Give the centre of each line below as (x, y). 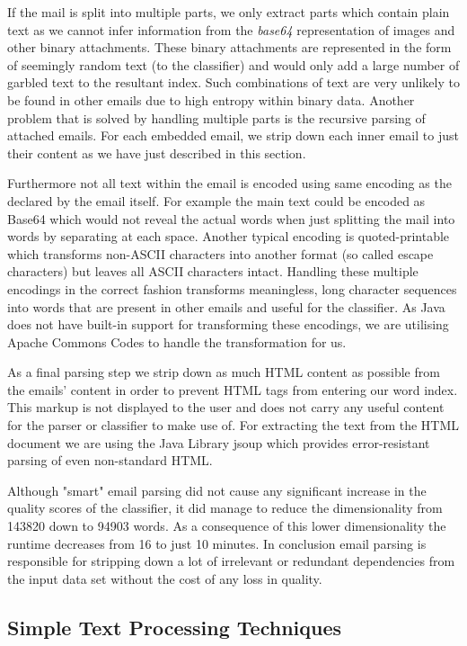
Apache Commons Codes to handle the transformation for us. (177, 341)
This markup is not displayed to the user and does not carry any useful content (226, 407)
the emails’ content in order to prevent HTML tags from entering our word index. (233, 389)
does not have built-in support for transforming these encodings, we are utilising (228, 324)
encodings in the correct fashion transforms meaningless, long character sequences (232, 288)
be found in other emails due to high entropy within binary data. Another (211, 99)
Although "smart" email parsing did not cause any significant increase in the (217, 490)
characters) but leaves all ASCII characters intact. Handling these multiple (213, 271)
